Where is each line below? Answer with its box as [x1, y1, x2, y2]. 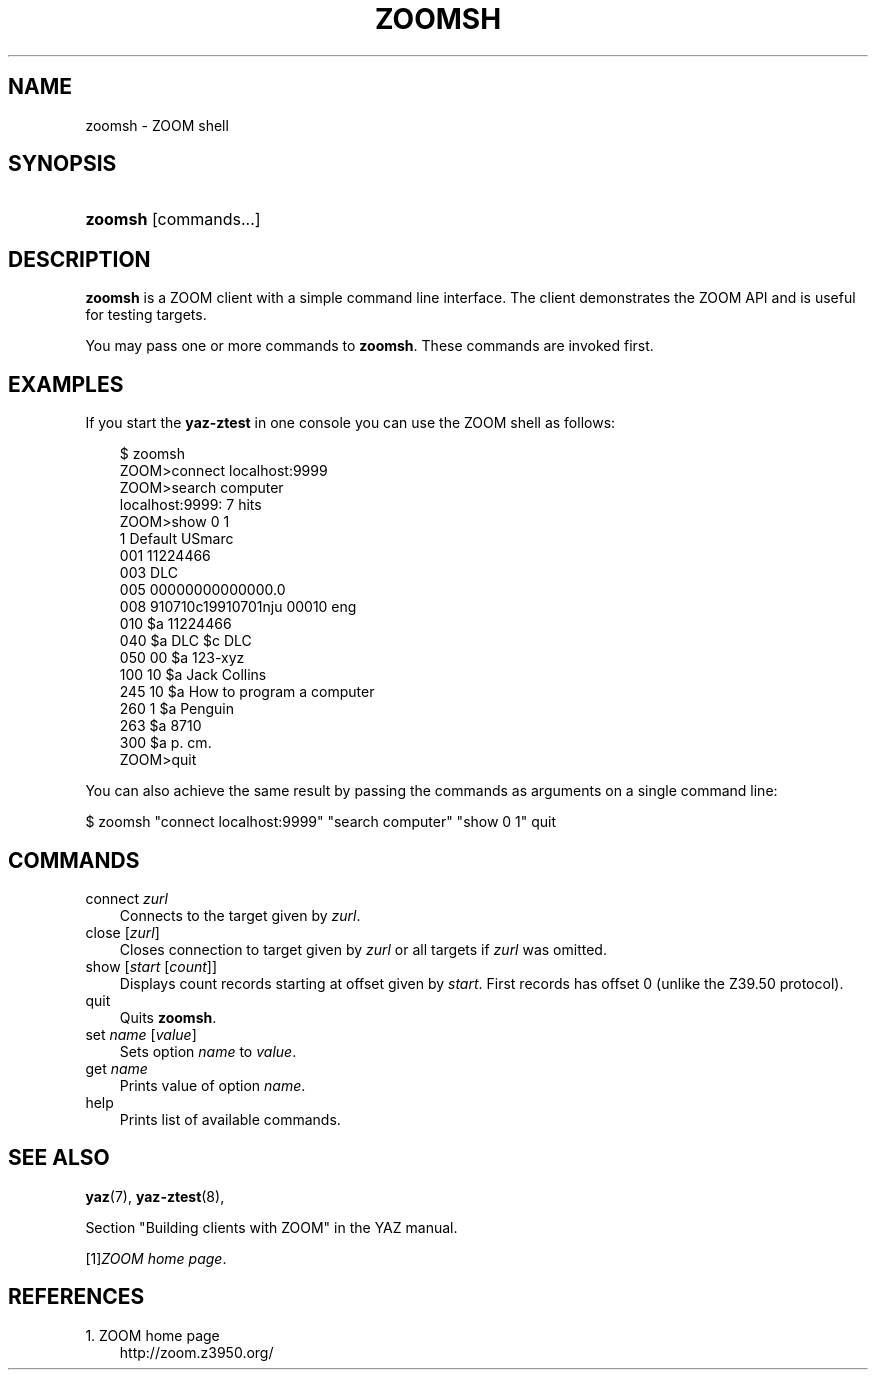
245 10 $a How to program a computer [119, 683, 375, 701]
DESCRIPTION [8, 246, 151, 272]
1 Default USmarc [119, 530, 234, 548]
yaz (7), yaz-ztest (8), [85, 1187, 225, 1205]
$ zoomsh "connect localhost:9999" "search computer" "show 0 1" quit [85, 813, 557, 831]
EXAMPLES [8, 371, 124, 397]
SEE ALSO [8, 1145, 110, 1171]
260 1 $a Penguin [119, 700, 235, 718]
